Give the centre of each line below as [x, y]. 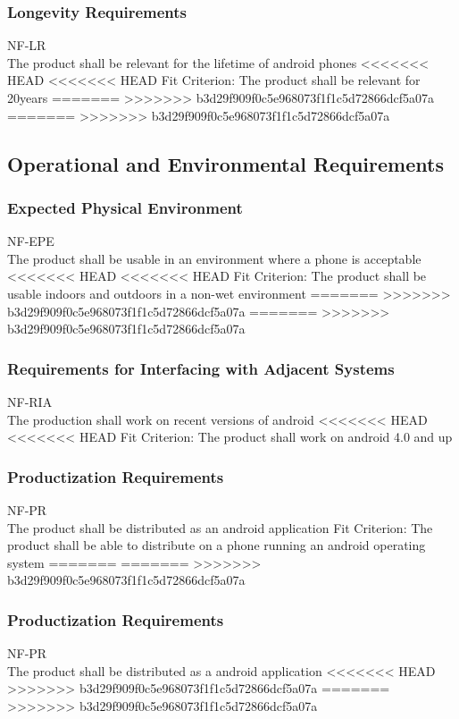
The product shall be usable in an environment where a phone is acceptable [214, 258]
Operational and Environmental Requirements [225, 163]
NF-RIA [30, 401]
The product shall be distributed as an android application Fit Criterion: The [220, 527]
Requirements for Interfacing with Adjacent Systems [201, 368]
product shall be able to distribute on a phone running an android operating [217, 545]
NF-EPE [31, 241]
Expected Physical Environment [125, 207]
